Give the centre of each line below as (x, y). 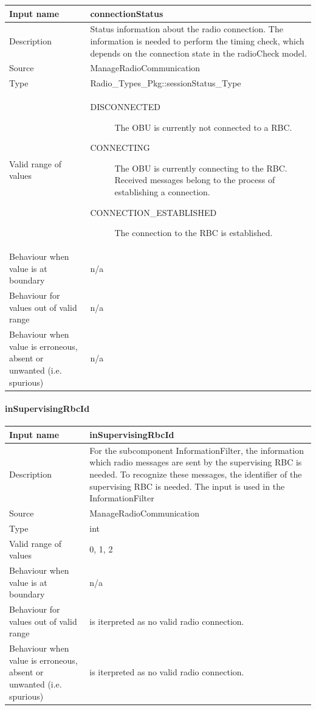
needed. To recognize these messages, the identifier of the (196, 474)
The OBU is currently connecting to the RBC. (201, 168)
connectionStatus (127, 13)
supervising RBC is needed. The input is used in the (187, 486)
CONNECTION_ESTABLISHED (153, 212)
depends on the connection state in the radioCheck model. (198, 53)
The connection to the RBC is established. (194, 233)
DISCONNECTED (125, 107)
